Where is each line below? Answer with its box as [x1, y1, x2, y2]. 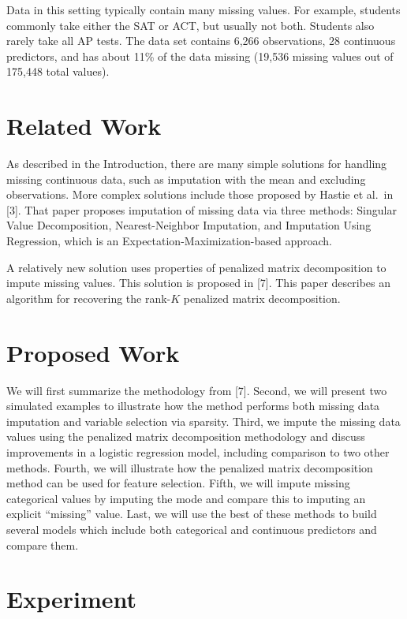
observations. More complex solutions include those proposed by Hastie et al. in [6, 186, 394, 203]
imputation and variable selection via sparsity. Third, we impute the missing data [6, 412, 401, 429]
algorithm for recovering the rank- [6, 289, 171, 306]
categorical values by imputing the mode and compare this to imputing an [6, 490, 366, 506]
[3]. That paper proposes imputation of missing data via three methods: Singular [6, 201, 397, 218]
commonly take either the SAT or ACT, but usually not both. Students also [6, 17, 375, 33]
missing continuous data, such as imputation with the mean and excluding [6, 170, 366, 187]
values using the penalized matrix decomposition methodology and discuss [6, 428, 365, 445]
